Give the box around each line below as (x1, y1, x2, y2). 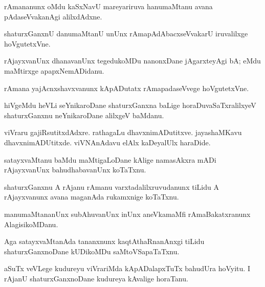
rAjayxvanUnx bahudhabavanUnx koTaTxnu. (4, 164, 146, 175)
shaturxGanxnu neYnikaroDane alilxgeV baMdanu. (4, 109, 164, 120)
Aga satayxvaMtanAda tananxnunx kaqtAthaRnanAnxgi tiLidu (4, 236, 205, 247)
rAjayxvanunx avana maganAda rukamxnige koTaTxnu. (4, 191, 179, 202)
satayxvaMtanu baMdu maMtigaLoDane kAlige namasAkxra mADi (4, 154, 216, 165)
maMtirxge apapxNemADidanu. (4, 65, 104, 76)
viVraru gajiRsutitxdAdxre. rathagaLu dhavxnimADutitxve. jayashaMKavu (4, 127, 242, 138)
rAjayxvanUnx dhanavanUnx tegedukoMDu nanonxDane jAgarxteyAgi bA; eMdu (4, 55, 261, 66)
